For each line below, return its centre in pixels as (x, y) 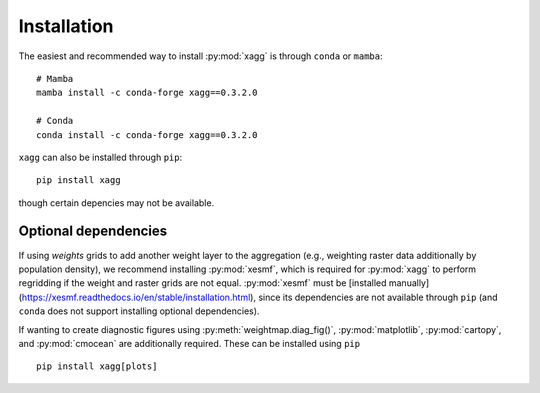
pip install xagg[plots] (97, 366)
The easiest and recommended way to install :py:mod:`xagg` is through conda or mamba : (200, 56)
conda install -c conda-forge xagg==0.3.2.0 (147, 134)
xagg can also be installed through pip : (100, 157)
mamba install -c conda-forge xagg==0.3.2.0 (147, 93)
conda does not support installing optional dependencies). (139, 311)
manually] (409, 283)
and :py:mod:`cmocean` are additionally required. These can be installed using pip (189, 343)
